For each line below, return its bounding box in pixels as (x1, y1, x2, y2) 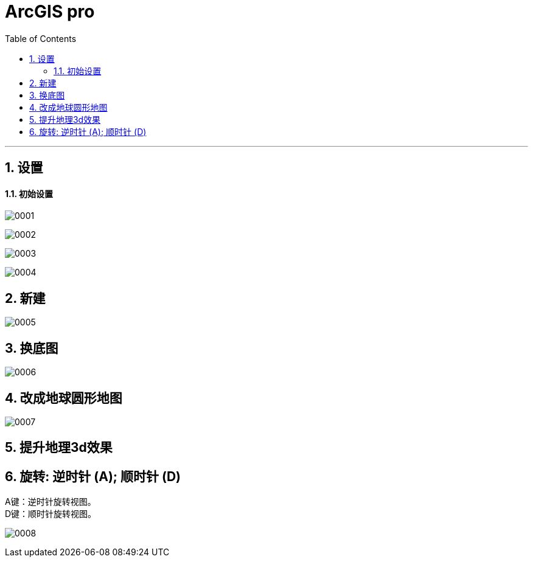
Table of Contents (5, 33, 77, 44)
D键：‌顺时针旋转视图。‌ (5, 508, 97, 519)
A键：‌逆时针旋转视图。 (5, 496, 96, 507)
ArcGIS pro (5, 1, 95, 22)
